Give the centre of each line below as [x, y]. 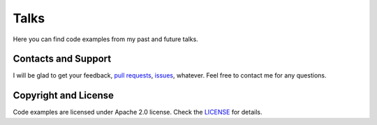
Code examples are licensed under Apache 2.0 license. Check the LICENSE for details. [138, 112]
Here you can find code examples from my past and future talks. [105, 39]
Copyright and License [64, 95]
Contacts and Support [62, 59]
